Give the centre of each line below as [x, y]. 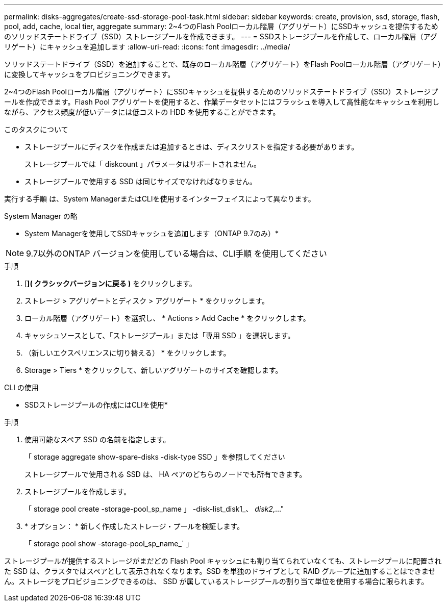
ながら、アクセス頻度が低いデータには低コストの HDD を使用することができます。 [142, 112]
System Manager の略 [41, 216]
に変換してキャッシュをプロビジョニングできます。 [90, 74]
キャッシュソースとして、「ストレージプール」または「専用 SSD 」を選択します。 [160, 335]
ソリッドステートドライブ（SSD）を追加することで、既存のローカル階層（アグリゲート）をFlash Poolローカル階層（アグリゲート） [223, 64]
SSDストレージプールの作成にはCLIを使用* [96, 405]
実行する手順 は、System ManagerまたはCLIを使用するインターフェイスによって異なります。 [160, 199]
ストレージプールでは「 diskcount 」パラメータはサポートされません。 [143, 164]
